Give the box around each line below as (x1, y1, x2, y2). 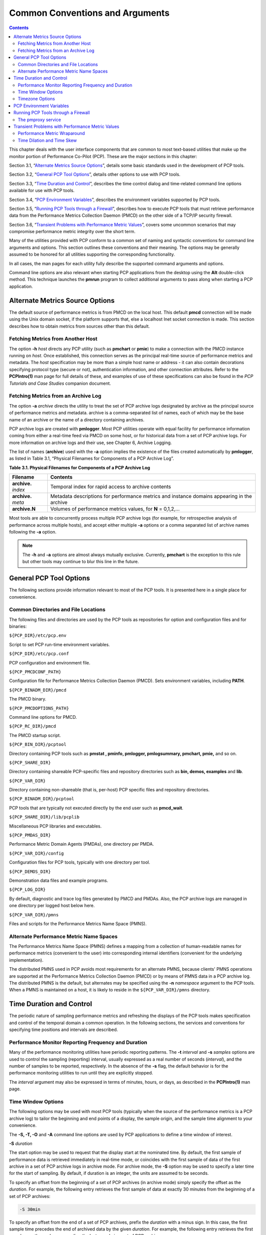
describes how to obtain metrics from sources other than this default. (9, 323, 150, 329)
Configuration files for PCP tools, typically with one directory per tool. (9, 860, 150, 865)
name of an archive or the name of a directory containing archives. (9, 416, 145, 422)
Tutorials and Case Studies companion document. (9, 380, 111, 386)
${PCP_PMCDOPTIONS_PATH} (9, 705, 69, 711)
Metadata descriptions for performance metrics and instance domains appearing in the (50, 493, 252, 500)
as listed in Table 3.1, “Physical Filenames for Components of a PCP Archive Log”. (9, 455, 174, 461)
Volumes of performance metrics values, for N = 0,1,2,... (50, 505, 180, 512)
